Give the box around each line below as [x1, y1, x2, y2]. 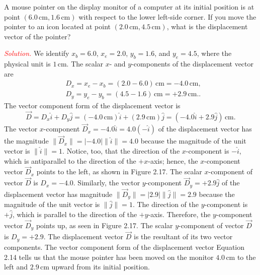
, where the [197, 48, 232, 58]
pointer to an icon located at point [4, 21, 111, 32]
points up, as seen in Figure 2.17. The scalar [36, 220, 173, 230]
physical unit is [4, 58, 51, 69]
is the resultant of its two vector [134, 231, 233, 242]
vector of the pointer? [4, 31, 71, 41]
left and [4, 261, 28, 272]
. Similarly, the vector [73, 177, 140, 188]
